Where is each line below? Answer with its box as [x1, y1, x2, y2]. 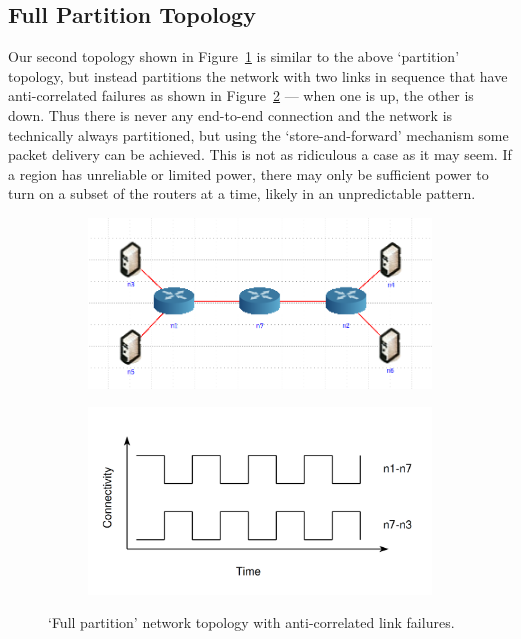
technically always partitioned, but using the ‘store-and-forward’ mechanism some [8, 124, 509, 145]
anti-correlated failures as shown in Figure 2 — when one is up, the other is [8, 85, 474, 106]
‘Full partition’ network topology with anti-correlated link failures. [48, 612, 455, 633]
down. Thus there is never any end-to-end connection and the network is [8, 104, 453, 125]
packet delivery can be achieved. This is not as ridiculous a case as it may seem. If [8, 144, 512, 165]
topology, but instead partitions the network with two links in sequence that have [8, 65, 508, 86]
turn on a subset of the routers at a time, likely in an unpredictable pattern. [8, 183, 476, 204]
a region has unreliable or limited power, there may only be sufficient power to [8, 163, 489, 184]
